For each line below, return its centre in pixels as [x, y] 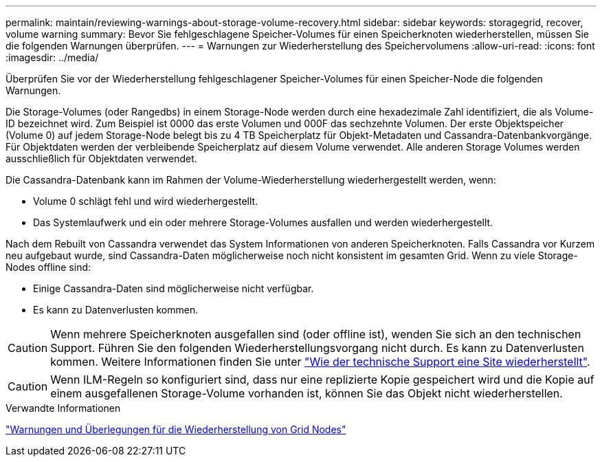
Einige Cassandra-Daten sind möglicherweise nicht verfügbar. [174, 288]
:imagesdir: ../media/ [52, 57]
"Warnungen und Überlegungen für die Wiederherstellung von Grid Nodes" [176, 429]
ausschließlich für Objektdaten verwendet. [101, 158]
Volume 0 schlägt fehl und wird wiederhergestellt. [146, 201]
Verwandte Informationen [63, 408]
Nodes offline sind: [48, 267]
